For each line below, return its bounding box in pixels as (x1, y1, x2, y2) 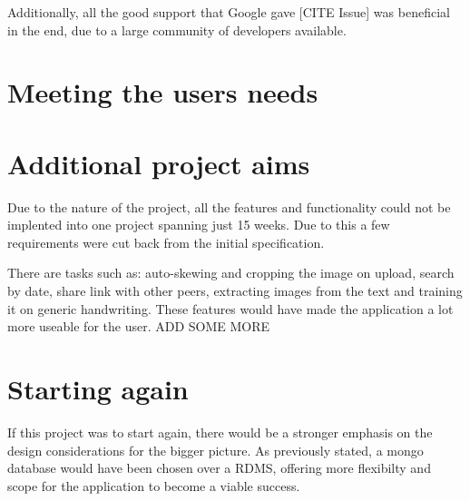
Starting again (7, 370, 189, 408)
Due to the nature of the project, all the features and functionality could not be (7, 197, 451, 216)
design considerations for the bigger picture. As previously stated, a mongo (7, 440, 424, 459)
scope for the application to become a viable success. (7, 476, 300, 495)
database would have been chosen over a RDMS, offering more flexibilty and (7, 458, 431, 477)
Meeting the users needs (7, 74, 318, 111)
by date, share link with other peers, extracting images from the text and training (7, 281, 463, 300)
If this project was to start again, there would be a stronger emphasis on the (7, 422, 433, 441)
